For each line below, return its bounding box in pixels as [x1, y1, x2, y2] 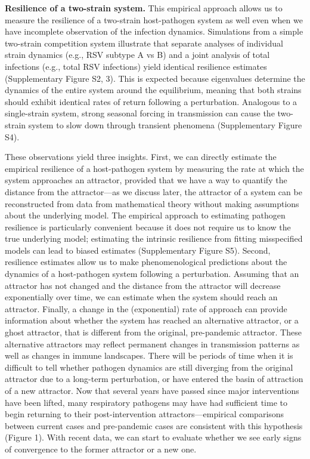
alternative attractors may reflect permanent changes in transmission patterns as [5, 337, 300, 350]
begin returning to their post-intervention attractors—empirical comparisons [5, 408, 284, 420]
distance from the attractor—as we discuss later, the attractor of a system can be [5, 185, 302, 198]
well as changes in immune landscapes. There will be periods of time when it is [5, 349, 293, 362]
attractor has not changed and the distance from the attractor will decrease [5, 279, 281, 291]
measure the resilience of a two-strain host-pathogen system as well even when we [5, 13, 303, 26]
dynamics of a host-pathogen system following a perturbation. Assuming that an [5, 267, 299, 280]
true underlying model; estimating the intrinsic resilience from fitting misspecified [5, 232, 303, 245]
